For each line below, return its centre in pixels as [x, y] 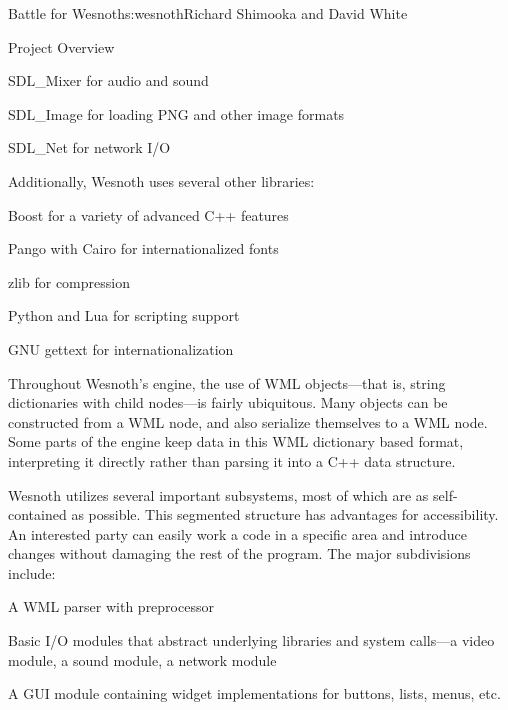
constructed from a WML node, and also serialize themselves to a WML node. [248, 421]
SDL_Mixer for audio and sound [108, 80]
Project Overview [61, 46]
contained [37, 514]
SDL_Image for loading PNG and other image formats [176, 113]
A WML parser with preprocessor [111, 606]
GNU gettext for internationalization [121, 348]
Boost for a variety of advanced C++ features [148, 214]
